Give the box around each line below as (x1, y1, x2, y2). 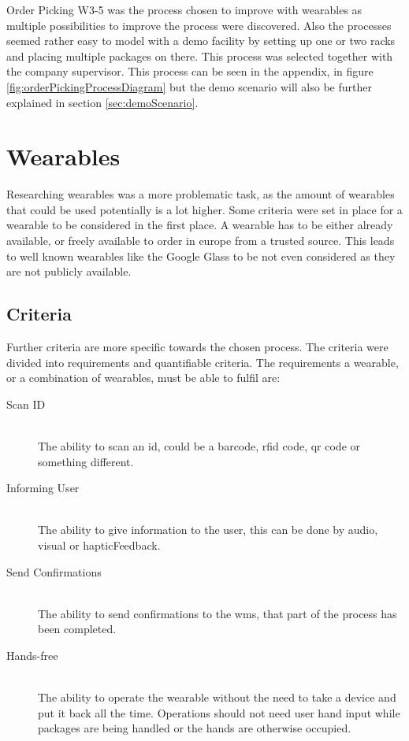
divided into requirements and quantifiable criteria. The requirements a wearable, (6, 354, 399, 370)
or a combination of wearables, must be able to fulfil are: (6, 369, 281, 386)
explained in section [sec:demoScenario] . (6, 94, 199, 110)
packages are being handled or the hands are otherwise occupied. (38, 720, 351, 736)
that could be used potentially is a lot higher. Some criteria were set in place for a (6, 201, 403, 217)
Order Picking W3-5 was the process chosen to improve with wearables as (6, 2, 363, 17)
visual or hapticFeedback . (38, 536, 161, 553)
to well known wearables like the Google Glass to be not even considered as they (6, 247, 396, 264)
